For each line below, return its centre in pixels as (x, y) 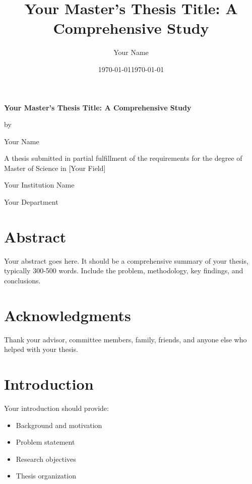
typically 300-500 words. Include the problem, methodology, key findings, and (124, 270)
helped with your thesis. (41, 349)
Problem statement (45, 442)
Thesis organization (46, 476)
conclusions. (22, 280)
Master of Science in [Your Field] (55, 168)
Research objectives (46, 459)
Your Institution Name (39, 185)
